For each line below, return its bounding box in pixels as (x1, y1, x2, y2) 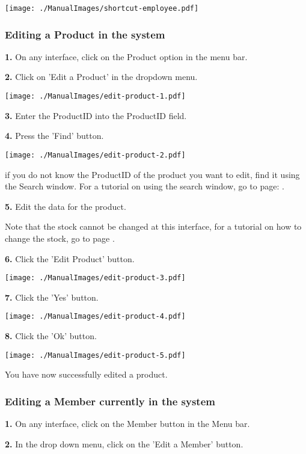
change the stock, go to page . (5, 232, 115, 244)
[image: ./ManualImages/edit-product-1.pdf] (5, 92, 186, 101)
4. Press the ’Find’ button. (5, 129, 104, 142)
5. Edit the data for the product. (5, 200, 126, 212)
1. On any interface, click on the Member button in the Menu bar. (5, 417, 250, 430)
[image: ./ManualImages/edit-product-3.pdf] (5, 274, 186, 283)
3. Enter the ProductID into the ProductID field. (5, 109, 187, 121)
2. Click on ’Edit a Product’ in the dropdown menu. (5, 70, 198, 83)
